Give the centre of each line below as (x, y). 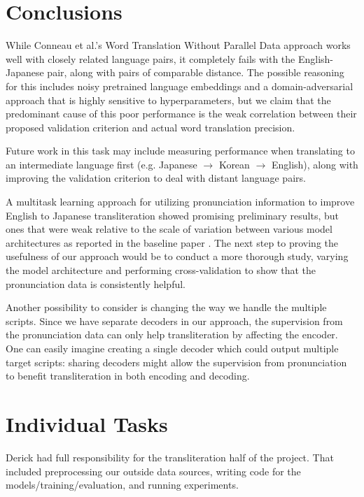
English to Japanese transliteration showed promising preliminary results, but (173, 215)
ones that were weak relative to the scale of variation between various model (169, 229)
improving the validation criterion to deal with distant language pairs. (156, 178)
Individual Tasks (87, 423)
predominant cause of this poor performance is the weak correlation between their (181, 114)
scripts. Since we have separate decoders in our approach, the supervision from (174, 320)
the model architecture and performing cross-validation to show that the (161, 270)
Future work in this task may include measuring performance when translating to (180, 151)
